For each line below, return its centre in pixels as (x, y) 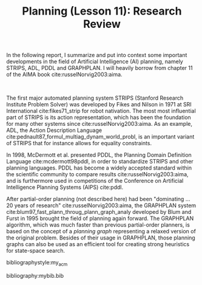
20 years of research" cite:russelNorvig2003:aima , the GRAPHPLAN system (101, 205)
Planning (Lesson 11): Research (102, 11)
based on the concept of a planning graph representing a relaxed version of (101, 232)
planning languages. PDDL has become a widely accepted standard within (99, 168)
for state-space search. (36, 251)
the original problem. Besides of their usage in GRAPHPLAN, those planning (101, 238)
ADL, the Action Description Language (54, 130)
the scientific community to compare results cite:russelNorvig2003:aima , (98, 174)
